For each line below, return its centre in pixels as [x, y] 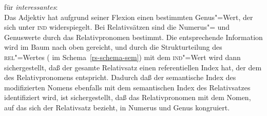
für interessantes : [31, 7]
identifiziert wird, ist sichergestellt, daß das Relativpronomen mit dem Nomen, [128, 97]
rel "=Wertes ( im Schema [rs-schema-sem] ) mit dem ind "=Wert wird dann [122, 57]
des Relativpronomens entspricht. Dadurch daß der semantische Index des [120, 77]
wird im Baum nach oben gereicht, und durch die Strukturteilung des [113, 47]
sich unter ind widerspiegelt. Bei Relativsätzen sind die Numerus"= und [117, 27]
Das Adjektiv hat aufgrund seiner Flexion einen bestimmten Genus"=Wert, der [129, 17]
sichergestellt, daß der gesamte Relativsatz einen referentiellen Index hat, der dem [133, 67]
